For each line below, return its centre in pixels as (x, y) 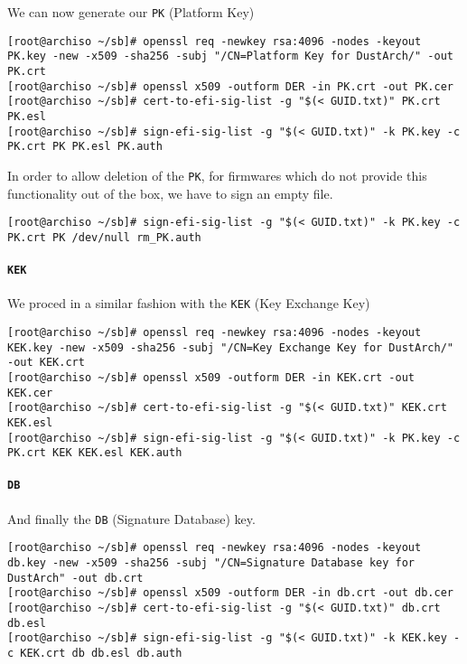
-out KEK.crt (46, 363)
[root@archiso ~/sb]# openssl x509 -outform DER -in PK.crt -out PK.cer (230, 86)
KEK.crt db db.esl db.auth (101, 653)
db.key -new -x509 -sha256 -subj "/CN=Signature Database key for (211, 563)
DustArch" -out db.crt (75, 578)
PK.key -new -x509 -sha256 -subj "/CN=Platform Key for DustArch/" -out (230, 56)
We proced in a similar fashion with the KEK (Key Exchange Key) (189, 303)
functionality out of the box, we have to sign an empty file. (170, 193)
